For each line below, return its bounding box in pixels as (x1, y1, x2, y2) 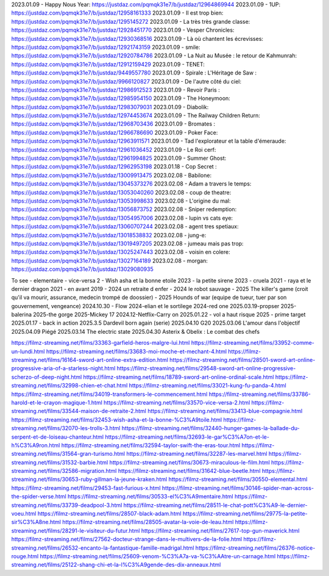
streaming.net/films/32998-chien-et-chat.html (11, 382, 128, 389)
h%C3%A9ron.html (11, 441, 60, 448)
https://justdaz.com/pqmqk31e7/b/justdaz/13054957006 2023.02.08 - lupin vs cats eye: (11, 214, 233, 221)
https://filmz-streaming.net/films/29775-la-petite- (183, 510, 308, 517)
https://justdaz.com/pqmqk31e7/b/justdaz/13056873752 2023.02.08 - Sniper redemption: (11, 206, 237, 213)
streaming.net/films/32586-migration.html (11, 467, 117, 475)
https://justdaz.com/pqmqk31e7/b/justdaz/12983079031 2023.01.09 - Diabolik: (11, 103, 209, 110)
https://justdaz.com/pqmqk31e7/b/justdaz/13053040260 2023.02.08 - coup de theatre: (11, 189, 232, 196)
